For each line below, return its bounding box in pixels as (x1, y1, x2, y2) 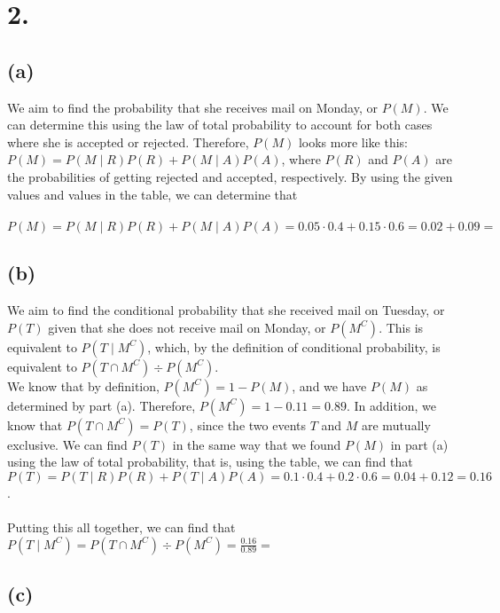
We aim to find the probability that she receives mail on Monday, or (7, 98, 378, 116)
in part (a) (390, 435, 449, 453)
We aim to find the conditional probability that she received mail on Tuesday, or (7, 300, 445, 318)
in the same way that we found (172, 435, 341, 453)
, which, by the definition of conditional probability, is (147, 337, 441, 356)
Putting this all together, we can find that (7, 517, 236, 536)
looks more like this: (298, 132, 408, 151)
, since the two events (189, 415, 306, 434)
